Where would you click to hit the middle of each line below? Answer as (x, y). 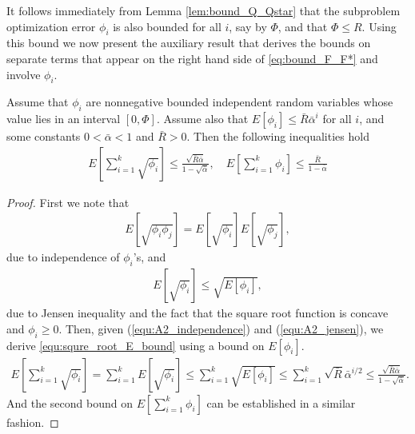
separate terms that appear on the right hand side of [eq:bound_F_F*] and (192, 58)
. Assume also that (202, 119)
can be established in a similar (281, 402)
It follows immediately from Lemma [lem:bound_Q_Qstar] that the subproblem (204, 10)
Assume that (38, 102)
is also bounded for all (167, 26)
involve (24, 74)
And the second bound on (70, 402)
